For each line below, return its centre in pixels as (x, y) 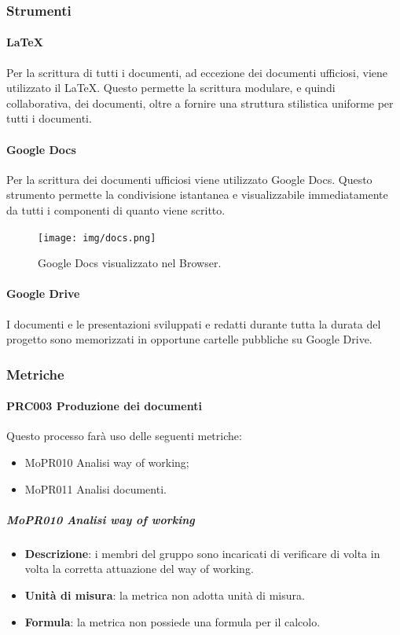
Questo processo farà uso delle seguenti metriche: (124, 436)
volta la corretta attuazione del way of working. (139, 569)
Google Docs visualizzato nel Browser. (130, 263)
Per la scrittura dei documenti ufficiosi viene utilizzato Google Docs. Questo (189, 179)
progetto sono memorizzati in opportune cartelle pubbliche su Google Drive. (189, 339)
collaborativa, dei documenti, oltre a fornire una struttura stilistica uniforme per (200, 103)
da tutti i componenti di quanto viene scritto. (116, 210)
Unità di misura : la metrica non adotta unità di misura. (165, 595)
